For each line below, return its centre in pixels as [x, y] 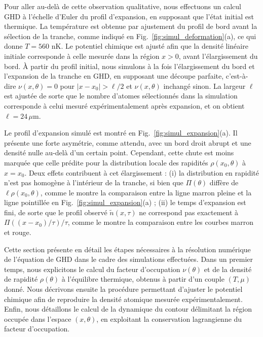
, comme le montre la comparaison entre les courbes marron [161, 222]
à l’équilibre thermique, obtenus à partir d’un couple [143, 279]
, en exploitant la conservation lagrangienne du [169, 318]
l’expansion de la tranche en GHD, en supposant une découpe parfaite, [114, 76]
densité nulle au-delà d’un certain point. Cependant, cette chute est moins [119, 153]
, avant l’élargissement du [218, 56]
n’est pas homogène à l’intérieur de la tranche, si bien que [94, 182]
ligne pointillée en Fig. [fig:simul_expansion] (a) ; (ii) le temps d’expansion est [125, 202]
